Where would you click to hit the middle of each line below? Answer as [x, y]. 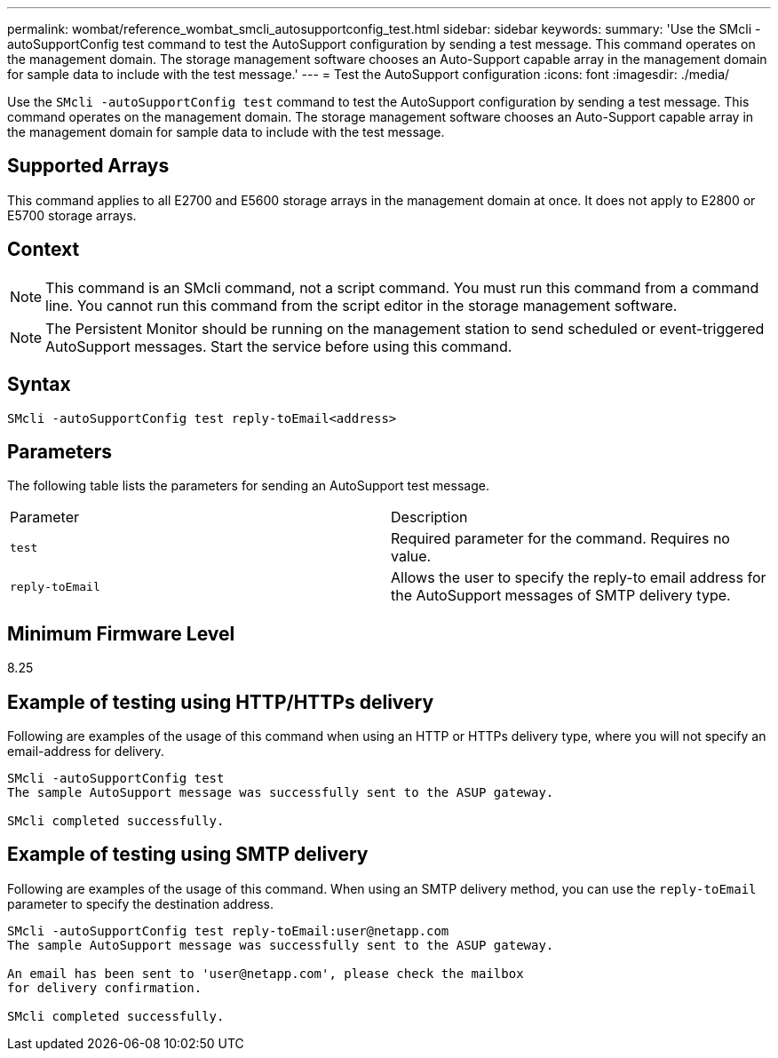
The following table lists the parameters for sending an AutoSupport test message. [248, 486]
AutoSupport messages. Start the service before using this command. [279, 346]
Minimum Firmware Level [121, 633]
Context [44, 250]
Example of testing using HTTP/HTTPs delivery [221, 702]
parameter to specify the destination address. [140, 903]
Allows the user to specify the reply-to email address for [579, 578]
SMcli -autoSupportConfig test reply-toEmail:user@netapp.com [228, 931]
